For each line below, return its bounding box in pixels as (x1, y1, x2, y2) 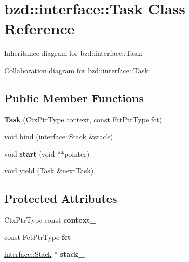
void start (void (4, 148, 55, 159)
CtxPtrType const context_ (4, 214, 96, 225)
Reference (4, 18, 75, 39)
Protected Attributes (4, 190, 117, 206)
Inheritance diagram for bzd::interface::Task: (4, 48, 143, 58)
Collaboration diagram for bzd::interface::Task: (4, 64, 150, 75)
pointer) (64, 148, 90, 159)
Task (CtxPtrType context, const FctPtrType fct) (4, 114, 163, 124)
